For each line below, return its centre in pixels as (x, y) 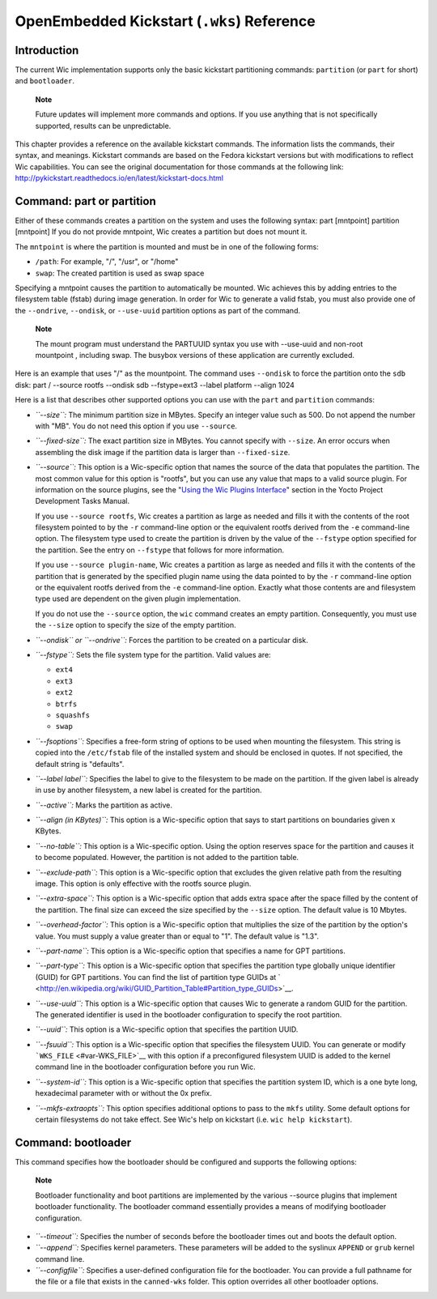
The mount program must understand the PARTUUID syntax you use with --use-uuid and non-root (199, 343)
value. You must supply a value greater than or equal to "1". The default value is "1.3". (177, 936)
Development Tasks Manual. (82, 501)
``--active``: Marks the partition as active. (104, 805)
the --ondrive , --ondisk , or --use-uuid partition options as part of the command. (158, 310)
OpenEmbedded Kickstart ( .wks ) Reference (165, 21)
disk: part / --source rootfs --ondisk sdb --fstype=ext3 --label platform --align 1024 (155, 385)
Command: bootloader (73, 1142)
